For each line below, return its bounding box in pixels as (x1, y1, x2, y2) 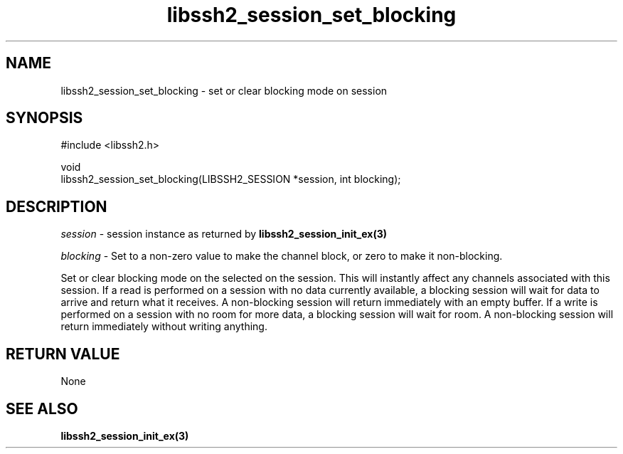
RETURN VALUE (6, 344, 120, 363)
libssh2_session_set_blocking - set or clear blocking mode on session (60, 84, 388, 97)
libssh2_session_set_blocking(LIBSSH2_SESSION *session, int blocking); (60, 173, 401, 186)
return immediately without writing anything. (60, 320, 267, 333)
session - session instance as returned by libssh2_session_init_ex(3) (60, 228, 388, 241)
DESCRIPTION (6, 197, 107, 216)
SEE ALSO (6, 399, 78, 418)
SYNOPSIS (6, 109, 83, 127)
